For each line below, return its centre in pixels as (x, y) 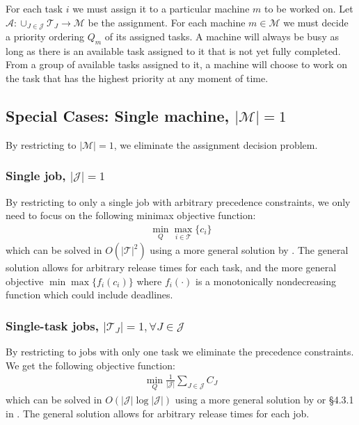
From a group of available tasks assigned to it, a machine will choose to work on (177, 64)
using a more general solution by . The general (249, 250)
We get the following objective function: (90, 365)
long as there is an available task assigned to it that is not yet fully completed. (173, 50)
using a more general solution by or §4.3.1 (264, 400)
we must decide (316, 22)
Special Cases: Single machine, (118, 116)
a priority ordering (45, 37)
